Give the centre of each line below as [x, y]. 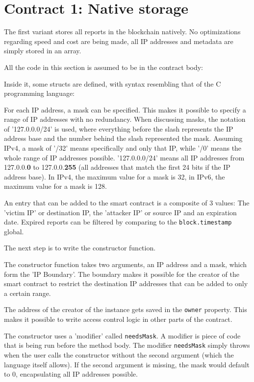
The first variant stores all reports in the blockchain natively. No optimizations [122, 32]
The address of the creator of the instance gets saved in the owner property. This [126, 309]
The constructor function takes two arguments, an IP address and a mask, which [126, 264]
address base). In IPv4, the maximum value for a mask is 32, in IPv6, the [114, 176]
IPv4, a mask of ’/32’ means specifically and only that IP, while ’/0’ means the [123, 148]
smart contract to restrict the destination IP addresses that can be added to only [126, 283]
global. [14, 231]
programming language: [39, 93]
